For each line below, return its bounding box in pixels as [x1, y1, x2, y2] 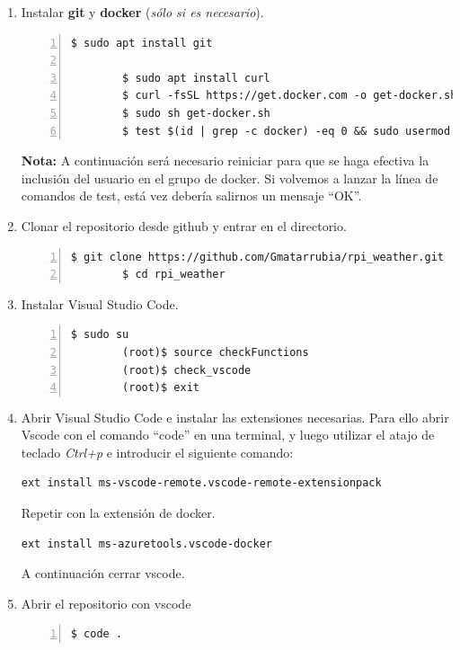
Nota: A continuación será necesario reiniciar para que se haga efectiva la [21, 151, 429, 170]
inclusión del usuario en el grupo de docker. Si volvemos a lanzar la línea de [21, 168, 438, 187]
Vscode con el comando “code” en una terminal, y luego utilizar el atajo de [21, 425, 435, 444]
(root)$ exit [122, 381, 199, 395]
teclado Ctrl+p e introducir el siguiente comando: [21, 442, 294, 461]
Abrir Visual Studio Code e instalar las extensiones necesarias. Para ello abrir [21, 407, 449, 426]
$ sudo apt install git [70, 36, 213, 49]
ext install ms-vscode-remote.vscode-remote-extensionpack [21, 476, 382, 490]
